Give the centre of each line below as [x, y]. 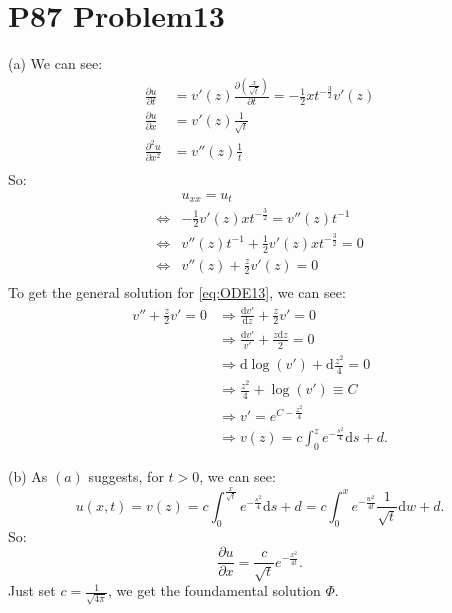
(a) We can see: [55, 63]
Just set [32, 590]
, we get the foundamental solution [214, 590]
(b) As [28, 475]
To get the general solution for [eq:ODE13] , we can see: [177, 292]
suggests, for [126, 475]
